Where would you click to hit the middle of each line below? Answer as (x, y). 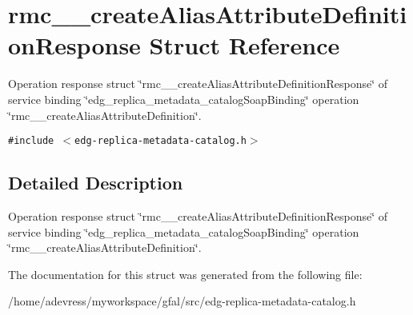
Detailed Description (96, 183)
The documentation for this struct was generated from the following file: (185, 274)
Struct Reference (245, 45)
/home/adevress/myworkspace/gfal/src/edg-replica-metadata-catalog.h (182, 301)
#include (31, 141)
